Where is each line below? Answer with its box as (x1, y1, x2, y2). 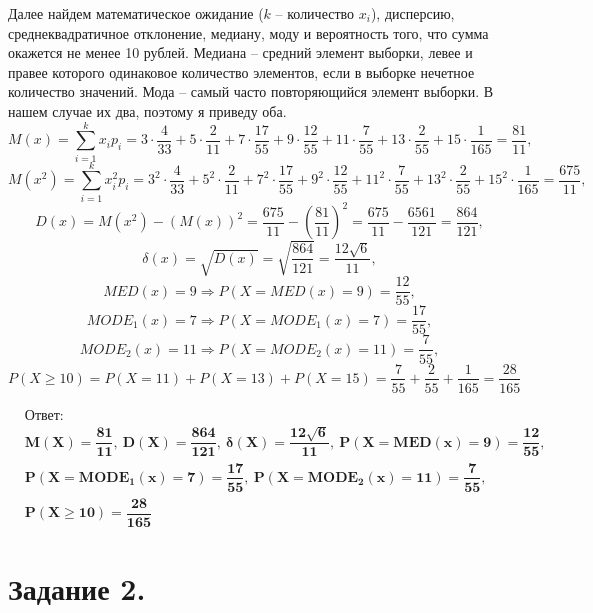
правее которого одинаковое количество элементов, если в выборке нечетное (8, 61, 475, 82)
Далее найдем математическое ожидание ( (8, 3, 264, 23)
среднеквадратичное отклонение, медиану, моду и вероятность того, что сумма (8, 22, 489, 43)
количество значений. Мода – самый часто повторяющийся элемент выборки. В (8, 81, 494, 102)
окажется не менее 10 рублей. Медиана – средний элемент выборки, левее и (8, 42, 473, 63)
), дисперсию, (370, 3, 455, 23)
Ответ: (24, 408, 64, 423)
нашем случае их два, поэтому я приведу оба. (8, 100, 287, 121)
